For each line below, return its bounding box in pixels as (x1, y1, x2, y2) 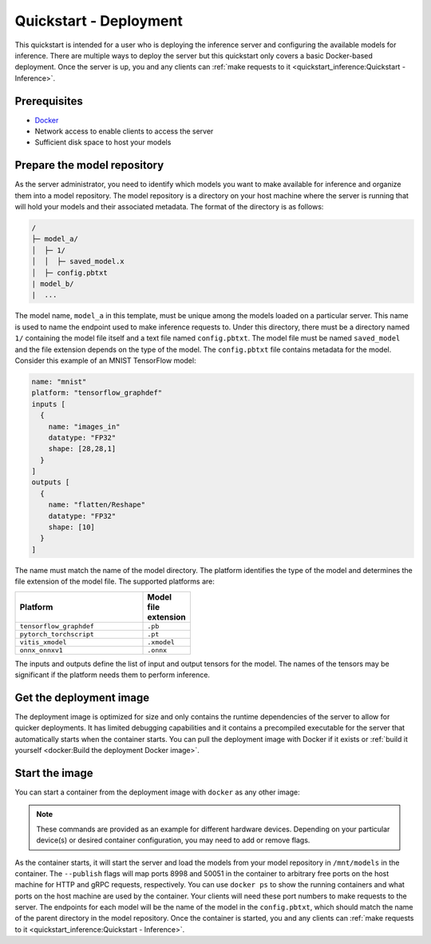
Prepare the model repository (14, 158, 164, 172)
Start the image (14, 766, 93, 779)
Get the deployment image (14, 691, 150, 704)
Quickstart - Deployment (14, 12, 183, 30)
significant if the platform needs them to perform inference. (14, 670, 211, 679)
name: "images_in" (48, 422, 121, 431)
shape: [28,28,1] (48, 444, 117, 453)
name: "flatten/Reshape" (48, 500, 146, 509)
